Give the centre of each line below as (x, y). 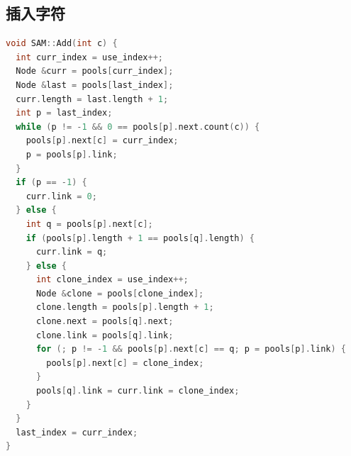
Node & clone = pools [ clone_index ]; (120, 293)
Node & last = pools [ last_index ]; (95, 85)
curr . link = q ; (72, 252)
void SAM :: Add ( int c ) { (62, 44)
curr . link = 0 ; (61, 196)
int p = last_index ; (64, 113)
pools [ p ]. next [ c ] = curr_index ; (102, 141)
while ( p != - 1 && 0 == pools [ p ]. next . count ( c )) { (138, 127)
